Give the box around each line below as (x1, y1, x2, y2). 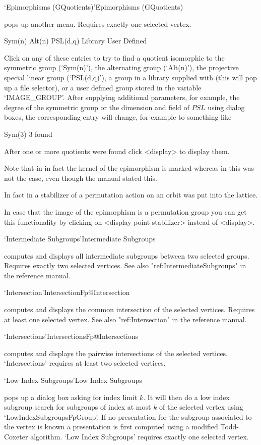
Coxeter (4, 431, 28, 441)
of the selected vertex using (159, 402, 243, 412)
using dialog (208, 102, 245, 112)
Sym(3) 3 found (4, 128, 52, 139)
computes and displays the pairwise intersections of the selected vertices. (4, 348, 228, 358)
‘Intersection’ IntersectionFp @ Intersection (4, 287, 130, 298)
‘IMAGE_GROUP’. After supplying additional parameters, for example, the (4, 92, 240, 103)
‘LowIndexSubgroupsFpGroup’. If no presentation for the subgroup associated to (4, 411, 252, 422)
